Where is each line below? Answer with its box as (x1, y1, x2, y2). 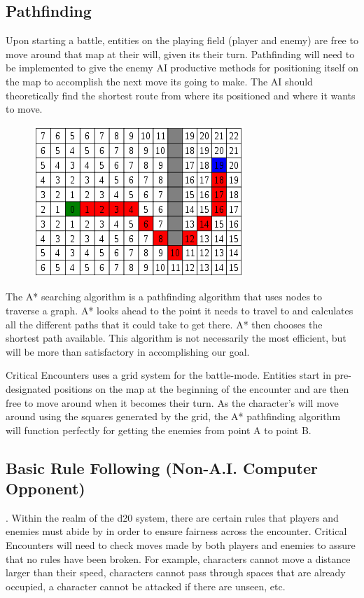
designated (6, 381, 51, 396)
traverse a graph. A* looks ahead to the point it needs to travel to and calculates (6, 303, 353, 317)
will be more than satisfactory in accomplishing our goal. (6, 344, 250, 359)
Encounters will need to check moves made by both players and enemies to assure (6, 538, 356, 552)
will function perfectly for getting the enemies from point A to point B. (6, 422, 311, 437)
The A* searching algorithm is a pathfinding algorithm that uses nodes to (6, 289, 323, 304)
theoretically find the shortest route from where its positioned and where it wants (6, 88, 356, 102)
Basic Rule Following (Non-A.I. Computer (6, 457, 318, 478)
